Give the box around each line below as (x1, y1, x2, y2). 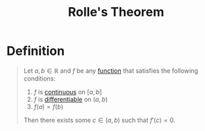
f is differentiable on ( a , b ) (33, 95, 108, 103)
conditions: (23, 74, 56, 82)
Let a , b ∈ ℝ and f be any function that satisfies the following (23, 67, 199, 75)
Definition (6, 43, 65, 59)
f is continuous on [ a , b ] (33, 87, 102, 96)
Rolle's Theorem (67, 4, 165, 20)
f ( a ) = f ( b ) (33, 102, 64, 111)
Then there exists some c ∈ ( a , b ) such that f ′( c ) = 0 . (23, 116, 175, 124)
